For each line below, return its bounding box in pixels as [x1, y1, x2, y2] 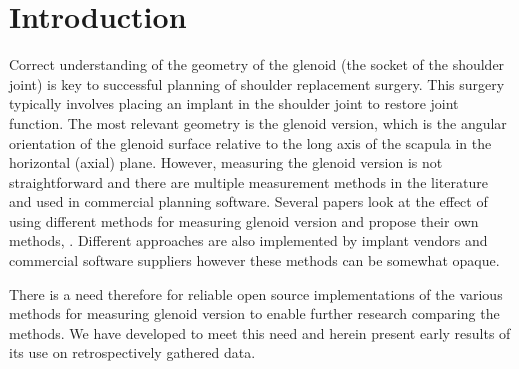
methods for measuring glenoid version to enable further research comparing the [9, 303, 500, 324]
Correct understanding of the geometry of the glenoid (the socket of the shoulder [9, 54, 505, 75]
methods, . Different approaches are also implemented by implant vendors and [9, 230, 488, 251]
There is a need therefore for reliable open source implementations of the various [9, 283, 503, 304]
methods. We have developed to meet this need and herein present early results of [9, 322, 511, 343]
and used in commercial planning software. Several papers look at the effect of [9, 191, 488, 212]
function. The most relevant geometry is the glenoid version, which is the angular [9, 112, 507, 133]
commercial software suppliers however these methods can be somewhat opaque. [9, 250, 500, 271]
